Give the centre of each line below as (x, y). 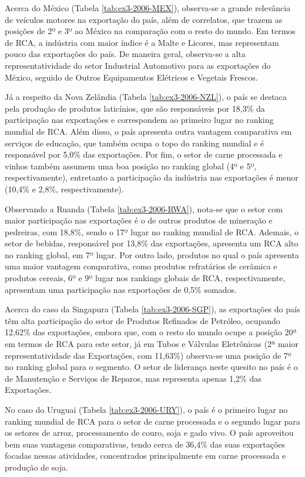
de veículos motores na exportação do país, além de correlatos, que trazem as (144, 19)
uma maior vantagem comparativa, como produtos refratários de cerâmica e (141, 266)
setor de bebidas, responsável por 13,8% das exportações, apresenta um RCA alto (152, 243)
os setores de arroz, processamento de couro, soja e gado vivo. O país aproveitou (149, 433)
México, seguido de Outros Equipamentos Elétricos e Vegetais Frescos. (131, 77)
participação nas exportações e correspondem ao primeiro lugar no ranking (139, 120)
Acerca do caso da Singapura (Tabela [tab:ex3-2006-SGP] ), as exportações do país (152, 309)
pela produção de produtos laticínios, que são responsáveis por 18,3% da (135, 108)
